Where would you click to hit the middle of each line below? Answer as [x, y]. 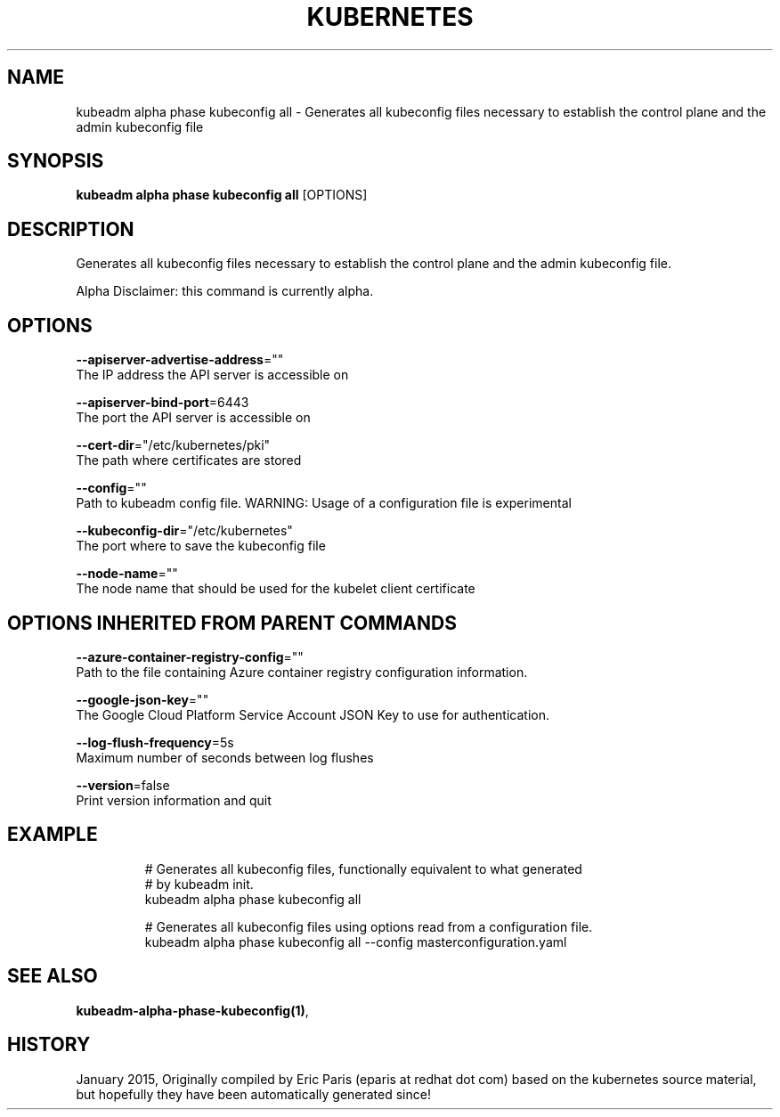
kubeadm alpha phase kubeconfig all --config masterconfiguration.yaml [356, 942]
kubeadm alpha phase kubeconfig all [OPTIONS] [222, 195]
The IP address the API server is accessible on [212, 375]
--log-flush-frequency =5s [155, 742]
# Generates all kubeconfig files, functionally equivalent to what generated [363, 868]
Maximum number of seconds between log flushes [225, 757]
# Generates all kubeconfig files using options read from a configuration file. [369, 926]
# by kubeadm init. [199, 884]
